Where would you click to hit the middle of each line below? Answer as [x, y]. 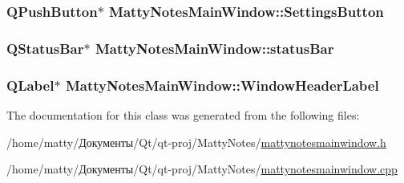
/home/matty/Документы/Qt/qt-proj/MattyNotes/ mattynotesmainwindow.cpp [202, 169]
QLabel [30, 85]
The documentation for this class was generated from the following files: [183, 114]
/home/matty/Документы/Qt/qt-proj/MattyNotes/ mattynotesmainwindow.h [196, 142]
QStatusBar [45, 48]
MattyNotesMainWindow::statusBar [214, 48]
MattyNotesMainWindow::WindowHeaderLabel [222, 85]
